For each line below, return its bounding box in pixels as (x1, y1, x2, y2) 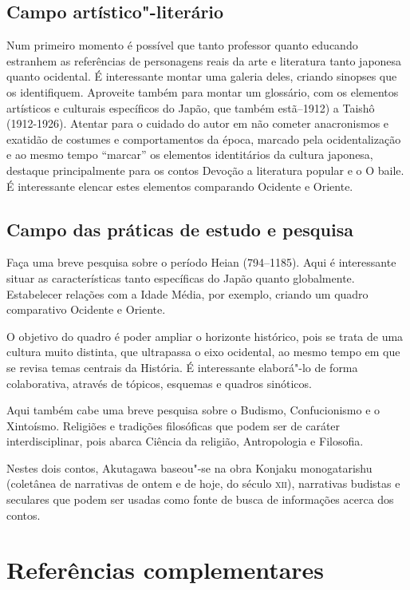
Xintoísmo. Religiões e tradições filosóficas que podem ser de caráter (6, 417, 341, 434)
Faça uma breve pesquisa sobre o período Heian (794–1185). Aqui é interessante (6, 254, 396, 271)
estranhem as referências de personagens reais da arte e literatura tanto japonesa (6, 52, 402, 69)
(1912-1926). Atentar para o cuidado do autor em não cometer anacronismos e (6, 115, 389, 132)
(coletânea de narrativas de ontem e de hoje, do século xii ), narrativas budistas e (6, 475, 400, 492)
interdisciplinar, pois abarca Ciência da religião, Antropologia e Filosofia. (6, 433, 364, 449)
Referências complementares (6, 553, 325, 586)
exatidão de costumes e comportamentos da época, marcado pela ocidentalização (6, 130, 401, 147)
